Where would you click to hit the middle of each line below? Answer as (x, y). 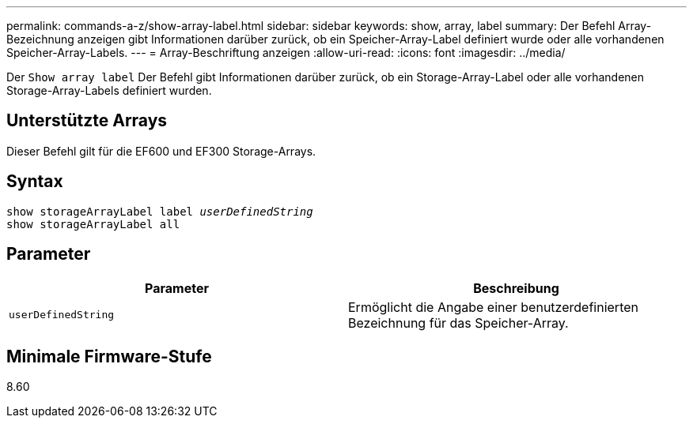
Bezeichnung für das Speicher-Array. (458, 323)
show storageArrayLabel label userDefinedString (160, 211)
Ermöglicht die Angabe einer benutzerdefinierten (493, 307)
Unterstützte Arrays (87, 121)
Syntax (35, 182)
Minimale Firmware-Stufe (109, 356)
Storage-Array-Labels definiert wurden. (109, 90)
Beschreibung (516, 288)
